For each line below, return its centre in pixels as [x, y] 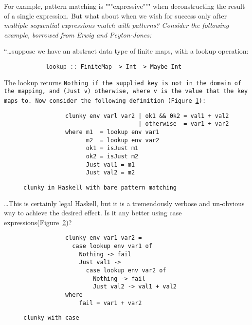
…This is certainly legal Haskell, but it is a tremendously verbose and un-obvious [124, 203]
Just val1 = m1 [110, 164]
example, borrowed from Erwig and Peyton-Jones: [78, 34]
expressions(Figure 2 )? [38, 222]
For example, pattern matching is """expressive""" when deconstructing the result [125, 6]
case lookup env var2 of [126, 270]
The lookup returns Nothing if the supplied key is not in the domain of [123, 82]
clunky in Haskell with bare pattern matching [100, 187]
